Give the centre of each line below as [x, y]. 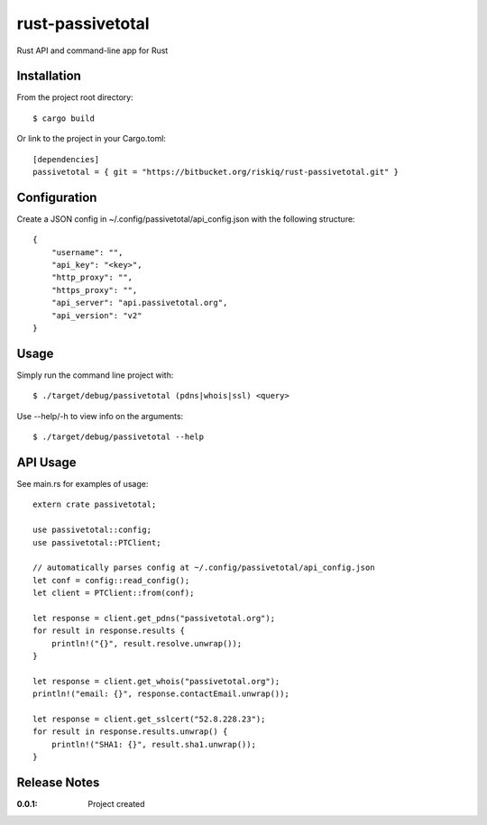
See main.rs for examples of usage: [83, 484]
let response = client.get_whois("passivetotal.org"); [156, 681]
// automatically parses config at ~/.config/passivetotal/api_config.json [204, 568]
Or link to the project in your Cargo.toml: [92, 139]
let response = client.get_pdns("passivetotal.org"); [154, 618]
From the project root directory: [75, 97]
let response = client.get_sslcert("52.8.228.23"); [149, 720]
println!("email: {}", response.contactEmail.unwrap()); [161, 694]
